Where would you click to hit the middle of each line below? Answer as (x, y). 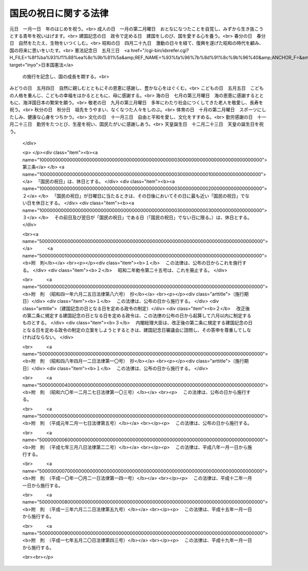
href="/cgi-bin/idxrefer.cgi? (160, 50)
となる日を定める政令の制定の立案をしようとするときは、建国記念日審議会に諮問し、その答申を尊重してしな (137, 330)
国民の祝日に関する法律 (59, 13)
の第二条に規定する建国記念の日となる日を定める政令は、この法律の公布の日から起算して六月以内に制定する (137, 316)
